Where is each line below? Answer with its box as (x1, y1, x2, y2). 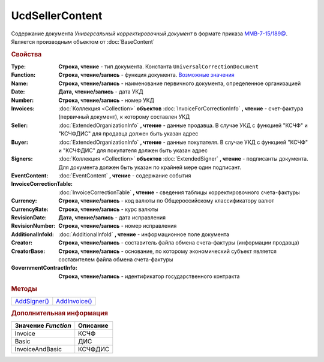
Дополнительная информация (11, 309, 108, 318)
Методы (11, 285, 37, 293)
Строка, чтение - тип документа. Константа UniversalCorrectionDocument (58, 63, 259, 70)
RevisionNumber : (11, 222, 56, 230)
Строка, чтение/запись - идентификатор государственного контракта (58, 273, 240, 280)
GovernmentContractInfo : (11, 264, 77, 271)
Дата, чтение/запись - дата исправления (58, 214, 166, 221)
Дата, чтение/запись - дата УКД (58, 88, 143, 95)
